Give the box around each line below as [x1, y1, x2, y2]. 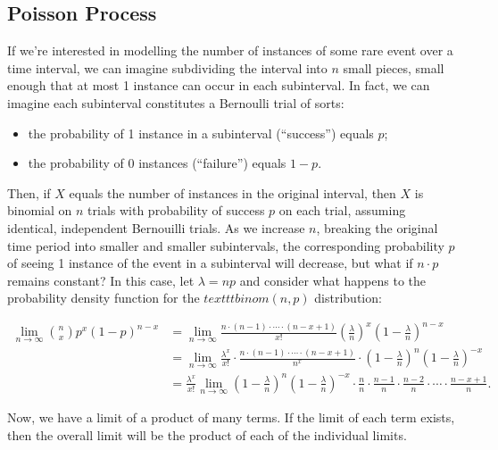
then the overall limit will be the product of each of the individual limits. [7, 425, 407, 444]
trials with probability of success [87, 201, 265, 220]
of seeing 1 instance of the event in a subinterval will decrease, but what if [7, 254, 413, 272]
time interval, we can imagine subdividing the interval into [7, 58, 328, 77]
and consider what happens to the [239, 271, 427, 289]
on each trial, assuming [278, 201, 406, 220]
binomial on [7, 201, 72, 220]
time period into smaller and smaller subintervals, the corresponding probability [7, 236, 444, 254]
